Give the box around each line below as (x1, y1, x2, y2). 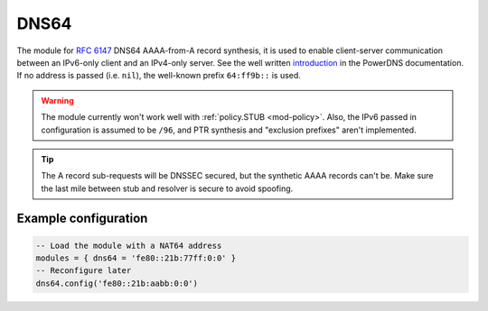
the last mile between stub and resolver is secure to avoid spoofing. (41, 183, 294, 194)
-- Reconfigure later (35, 266, 132, 276)
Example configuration (16, 211, 148, 226)
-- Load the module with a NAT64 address (35, 240, 222, 251)
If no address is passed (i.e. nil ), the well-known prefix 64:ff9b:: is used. (16, 70, 302, 81)
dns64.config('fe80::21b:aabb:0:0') (35, 278, 199, 288)
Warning (41, 95, 74, 105)
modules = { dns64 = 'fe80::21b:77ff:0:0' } (35, 253, 237, 263)
